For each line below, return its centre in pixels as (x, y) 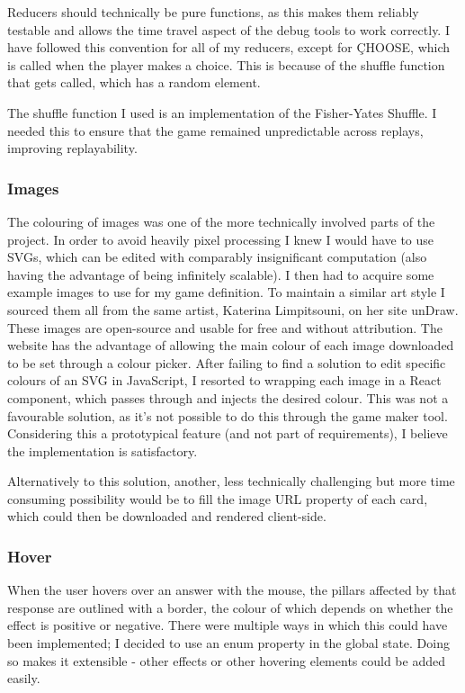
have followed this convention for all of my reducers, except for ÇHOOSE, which (229, 47)
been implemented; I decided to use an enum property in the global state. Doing (228, 643)
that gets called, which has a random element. (134, 82)
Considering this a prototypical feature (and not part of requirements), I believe (228, 433)
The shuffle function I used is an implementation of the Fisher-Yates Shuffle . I (222, 112)
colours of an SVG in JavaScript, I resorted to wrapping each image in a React (224, 380)
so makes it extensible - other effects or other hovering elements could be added (226, 660)
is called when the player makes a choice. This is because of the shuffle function (226, 64)
